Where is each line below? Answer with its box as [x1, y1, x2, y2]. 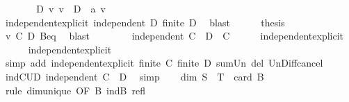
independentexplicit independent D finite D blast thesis [5, 15, 285, 29]
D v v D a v [36, 1, 106, 15]
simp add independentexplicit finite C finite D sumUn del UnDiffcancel [5, 56, 323, 70]
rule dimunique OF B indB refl [5, 83, 145, 97]
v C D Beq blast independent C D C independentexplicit [5, 28, 344, 43]
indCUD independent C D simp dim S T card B [5, 69, 264, 83]
